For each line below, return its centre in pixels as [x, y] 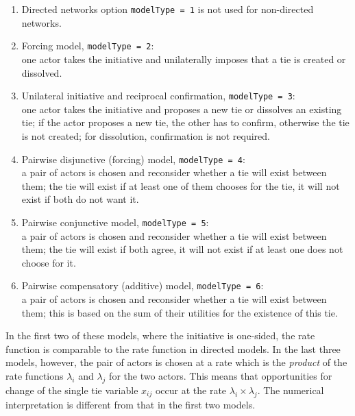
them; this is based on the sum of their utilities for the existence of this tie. [180, 312]
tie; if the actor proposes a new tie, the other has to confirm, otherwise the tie [185, 122]
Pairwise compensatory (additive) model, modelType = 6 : [143, 285]
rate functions [35, 376]
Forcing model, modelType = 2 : [88, 46]
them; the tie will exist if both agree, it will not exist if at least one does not [182, 249]
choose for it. [49, 262]
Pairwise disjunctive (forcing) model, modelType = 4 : [133, 159]
